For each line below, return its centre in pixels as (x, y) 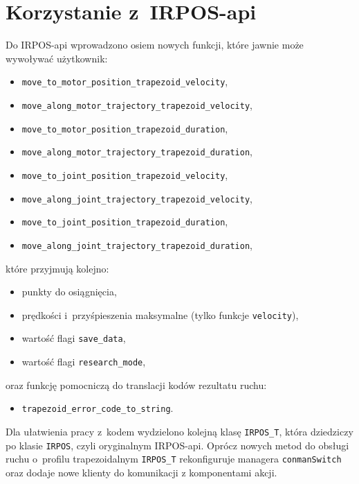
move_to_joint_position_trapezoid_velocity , (125, 174)
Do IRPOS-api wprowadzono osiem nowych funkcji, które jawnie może (155, 45)
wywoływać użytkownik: (57, 58)
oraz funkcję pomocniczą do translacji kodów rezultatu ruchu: (136, 384)
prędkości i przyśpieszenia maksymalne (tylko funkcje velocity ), (160, 314)
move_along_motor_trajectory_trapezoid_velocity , (137, 104)
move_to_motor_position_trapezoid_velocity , (125, 81)
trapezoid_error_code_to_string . (98, 408)
